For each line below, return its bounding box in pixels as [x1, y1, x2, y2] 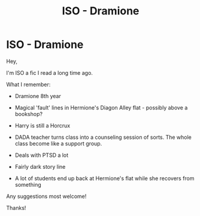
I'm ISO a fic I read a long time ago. [6, 69, 93, 76]
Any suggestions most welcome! [6, 193, 87, 200]
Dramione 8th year [14, 92, 61, 99]
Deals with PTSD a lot [14, 151, 69, 159]
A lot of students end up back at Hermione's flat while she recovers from [14, 175, 195, 182]
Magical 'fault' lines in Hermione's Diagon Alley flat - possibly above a [14, 104, 188, 111]
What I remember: [6, 81, 51, 88]
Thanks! [6, 204, 26, 211]
